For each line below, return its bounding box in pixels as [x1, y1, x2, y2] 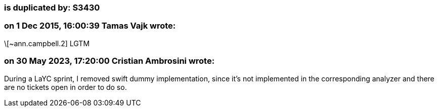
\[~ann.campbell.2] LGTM [4, 39, 90, 48]
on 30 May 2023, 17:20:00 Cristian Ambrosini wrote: [4, 56, 215, 66]
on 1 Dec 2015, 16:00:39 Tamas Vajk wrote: [4, 21, 176, 31]
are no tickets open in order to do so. [4, 82, 127, 91]
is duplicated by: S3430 [4, 3, 100, 13]
